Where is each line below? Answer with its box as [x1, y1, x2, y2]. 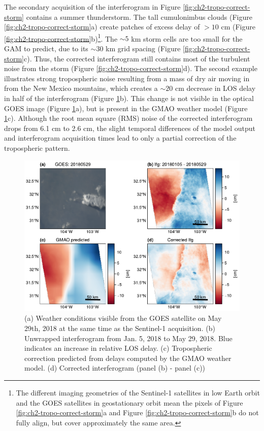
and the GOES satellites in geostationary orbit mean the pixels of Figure [16, 397, 243, 408]
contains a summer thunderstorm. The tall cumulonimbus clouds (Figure [26, 11, 252, 22]
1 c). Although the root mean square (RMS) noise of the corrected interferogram [4, 113, 253, 123]
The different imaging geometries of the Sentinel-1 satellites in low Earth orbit [16, 387, 260, 397]
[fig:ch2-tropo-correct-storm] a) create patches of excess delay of [4, 21, 200, 32]
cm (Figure [221, 21, 255, 32]
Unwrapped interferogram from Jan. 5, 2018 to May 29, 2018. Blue [24, 333, 233, 343]
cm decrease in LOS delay [175, 83, 256, 93]
